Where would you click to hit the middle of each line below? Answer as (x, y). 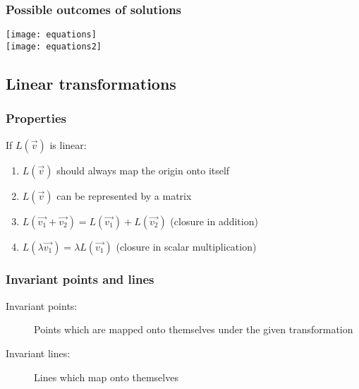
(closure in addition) (214, 221)
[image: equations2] (54, 46)
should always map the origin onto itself (143, 170)
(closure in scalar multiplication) (186, 246)
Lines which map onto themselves (106, 377)
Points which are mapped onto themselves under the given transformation (194, 329)
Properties (36, 118)
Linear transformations (91, 83)
